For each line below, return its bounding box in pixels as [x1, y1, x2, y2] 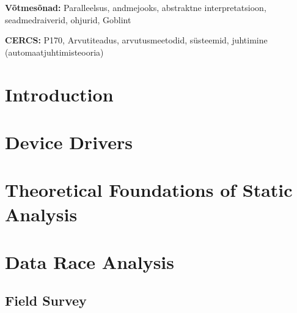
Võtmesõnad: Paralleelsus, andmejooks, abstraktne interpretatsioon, [5, 1, 266, 13]
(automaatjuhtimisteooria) [5, 45, 104, 58]
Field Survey [5, 291, 87, 310]
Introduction [5, 81, 114, 106]
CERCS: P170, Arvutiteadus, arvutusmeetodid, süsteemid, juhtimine [5, 34, 268, 46]
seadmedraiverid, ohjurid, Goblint [5, 13, 131, 26]
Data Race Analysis [5, 249, 175, 274]
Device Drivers [5, 129, 133, 154]
